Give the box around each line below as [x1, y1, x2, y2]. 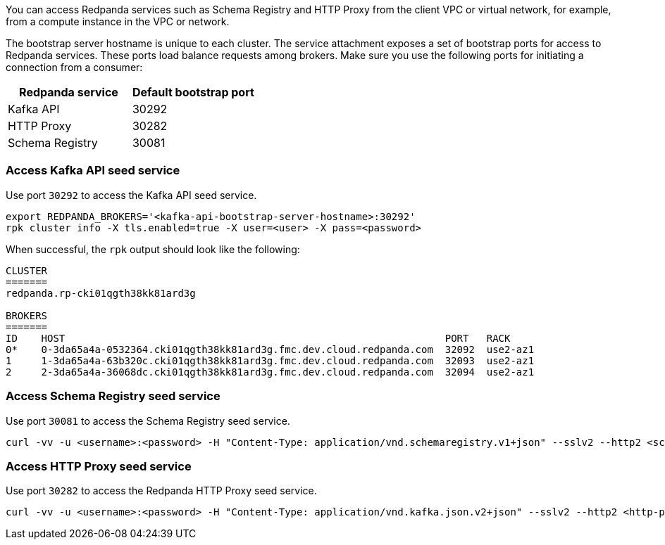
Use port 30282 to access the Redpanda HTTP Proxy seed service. [6, 485, 317, 497]
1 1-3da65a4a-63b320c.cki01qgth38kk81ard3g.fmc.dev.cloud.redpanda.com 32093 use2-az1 [6, 354, 535, 366]
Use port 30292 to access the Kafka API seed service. [6, 188, 257, 201]
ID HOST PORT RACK [6, 332, 511, 344]
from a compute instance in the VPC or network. [6, 15, 230, 27]
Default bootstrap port [132, 85, 254, 99]
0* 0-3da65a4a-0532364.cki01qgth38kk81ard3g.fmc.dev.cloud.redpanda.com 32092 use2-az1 [6, 343, 535, 355]
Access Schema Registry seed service [6, 389, 220, 404]
